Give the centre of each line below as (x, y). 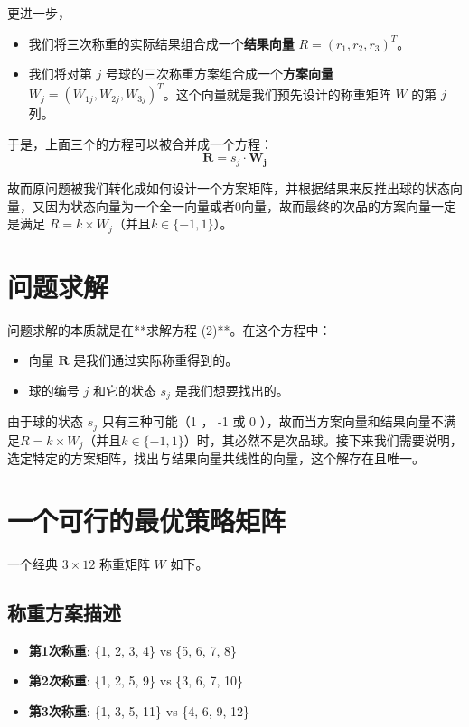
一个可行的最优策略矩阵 (147, 521)
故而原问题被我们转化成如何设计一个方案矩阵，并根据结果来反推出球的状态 (229, 187)
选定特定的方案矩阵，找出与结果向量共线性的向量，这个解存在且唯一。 (216, 458)
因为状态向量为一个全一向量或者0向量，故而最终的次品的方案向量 (238, 205)
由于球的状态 (45, 421)
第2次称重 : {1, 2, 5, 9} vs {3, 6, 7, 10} (136, 680)
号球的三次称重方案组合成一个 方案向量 (219, 74)
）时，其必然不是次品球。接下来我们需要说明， (323, 439)
